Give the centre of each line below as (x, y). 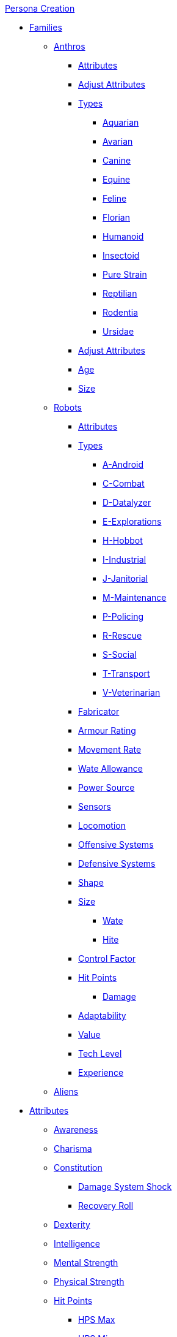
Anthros (70, 46)
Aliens (66, 1091)
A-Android (123, 464)
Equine (117, 179)
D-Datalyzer (127, 502)
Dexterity (72, 1225)
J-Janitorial (125, 578)
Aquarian (121, 122)
